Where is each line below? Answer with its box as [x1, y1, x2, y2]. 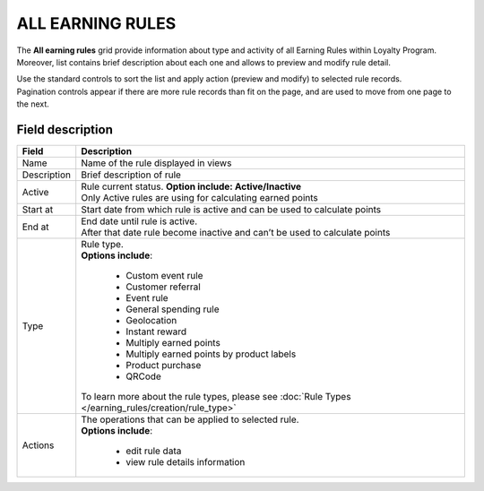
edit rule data [125, 444, 182, 457]
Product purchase [125, 359, 202, 372]
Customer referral [125, 280, 201, 293]
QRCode [125, 370, 161, 383]
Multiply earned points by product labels [125, 348, 297, 360]
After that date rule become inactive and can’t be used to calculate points [81, 227, 391, 239]
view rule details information [125, 456, 246, 469]
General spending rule [125, 303, 220, 315]
